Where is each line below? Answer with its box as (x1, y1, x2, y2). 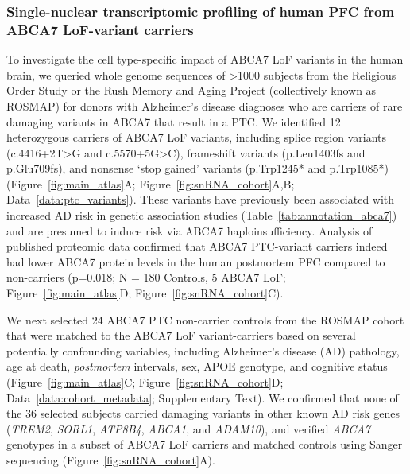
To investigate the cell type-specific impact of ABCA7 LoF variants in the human (6, 51, 404, 68)
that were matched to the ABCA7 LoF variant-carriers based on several (6, 327, 356, 344)
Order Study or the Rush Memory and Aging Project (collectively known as (6, 82, 377, 99)
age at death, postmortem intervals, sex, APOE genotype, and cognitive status (6, 358, 388, 375)
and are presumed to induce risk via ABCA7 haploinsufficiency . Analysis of (6, 222, 373, 239)
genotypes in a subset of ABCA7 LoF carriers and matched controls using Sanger (6, 436, 403, 453)
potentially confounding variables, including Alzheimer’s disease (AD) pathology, (6, 342, 400, 359)
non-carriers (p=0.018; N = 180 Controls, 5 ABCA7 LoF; (6, 269, 286, 286)
